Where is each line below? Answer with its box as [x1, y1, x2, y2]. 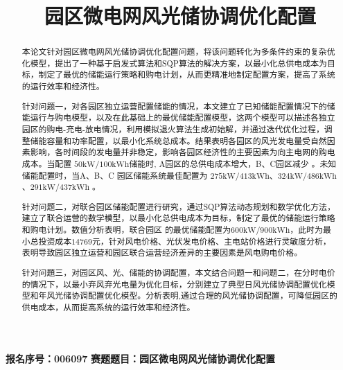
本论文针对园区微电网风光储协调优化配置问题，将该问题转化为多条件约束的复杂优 [21, 46, 335, 58]
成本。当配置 [21, 157, 72, 169]
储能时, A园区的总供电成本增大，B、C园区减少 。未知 [129, 157, 337, 169]
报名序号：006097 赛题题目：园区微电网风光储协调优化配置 [6, 351, 275, 365]
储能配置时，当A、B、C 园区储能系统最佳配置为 [21, 169, 208, 181]
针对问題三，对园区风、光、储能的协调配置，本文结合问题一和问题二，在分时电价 [21, 267, 335, 278]
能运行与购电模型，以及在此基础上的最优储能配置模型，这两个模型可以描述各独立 [21, 112, 335, 123]
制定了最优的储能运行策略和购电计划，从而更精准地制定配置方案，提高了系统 [38, 69, 335, 80]
